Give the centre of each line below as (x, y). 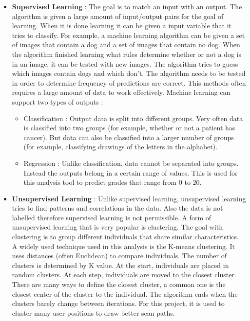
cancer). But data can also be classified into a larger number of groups (129, 137)
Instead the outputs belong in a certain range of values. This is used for (131, 172)
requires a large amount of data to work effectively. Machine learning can (121, 92)
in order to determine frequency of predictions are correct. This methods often (129, 82)
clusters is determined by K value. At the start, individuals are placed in (120, 265)
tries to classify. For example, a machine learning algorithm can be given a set (128, 35)
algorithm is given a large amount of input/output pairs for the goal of (118, 16)
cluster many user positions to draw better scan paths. (93, 312)
